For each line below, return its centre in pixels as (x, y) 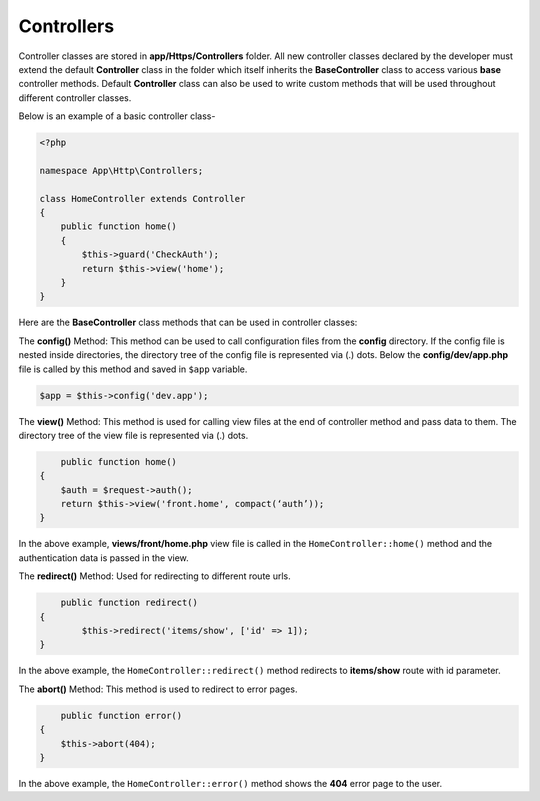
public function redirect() (129, 603)
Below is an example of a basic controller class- (117, 116)
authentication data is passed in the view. (103, 557)
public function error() (121, 715)
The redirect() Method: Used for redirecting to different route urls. (155, 576)
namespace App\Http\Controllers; (121, 170)
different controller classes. (75, 97)
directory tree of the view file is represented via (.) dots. (133, 435)
